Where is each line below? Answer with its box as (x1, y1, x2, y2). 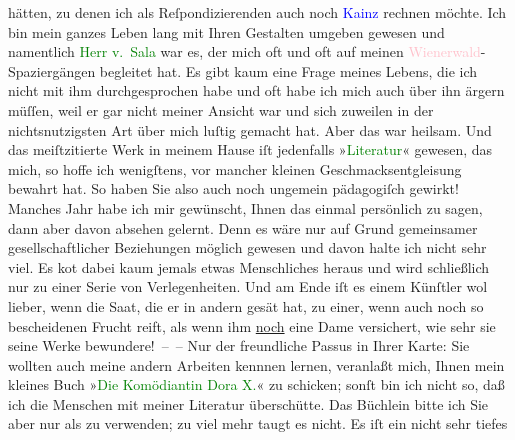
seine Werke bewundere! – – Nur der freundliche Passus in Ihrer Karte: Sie (8, 335, 470, 356)
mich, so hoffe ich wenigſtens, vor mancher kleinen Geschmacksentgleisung (8, 158, 462, 179)
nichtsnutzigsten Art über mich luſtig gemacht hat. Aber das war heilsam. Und (8, 119, 492, 140)
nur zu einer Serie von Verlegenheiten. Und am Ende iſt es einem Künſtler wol (8, 276, 488, 297)
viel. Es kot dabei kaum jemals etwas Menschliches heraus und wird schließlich (8, 256, 490, 277)
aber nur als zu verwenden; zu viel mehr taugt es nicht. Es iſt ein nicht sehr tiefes (8, 413, 508, 434)
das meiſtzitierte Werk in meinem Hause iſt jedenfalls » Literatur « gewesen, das (8, 139, 493, 160)
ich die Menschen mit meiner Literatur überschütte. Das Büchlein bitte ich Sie (8, 393, 489, 414)
